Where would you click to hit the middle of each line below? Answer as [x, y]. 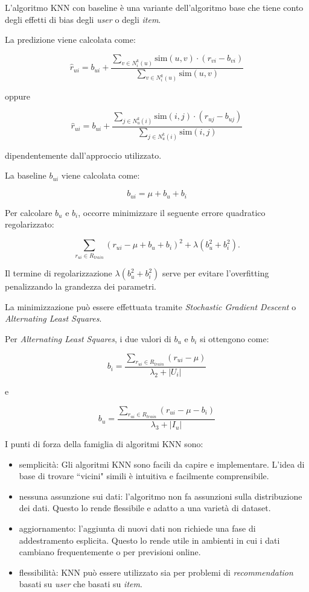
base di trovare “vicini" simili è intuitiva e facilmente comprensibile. [144, 476]
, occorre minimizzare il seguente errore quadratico [172, 212]
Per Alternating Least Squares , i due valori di [88, 338]
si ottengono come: [234, 338]
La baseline [26, 175]
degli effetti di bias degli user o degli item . [83, 19]
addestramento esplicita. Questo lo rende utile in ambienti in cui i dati [149, 540]
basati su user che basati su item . [81, 584]
